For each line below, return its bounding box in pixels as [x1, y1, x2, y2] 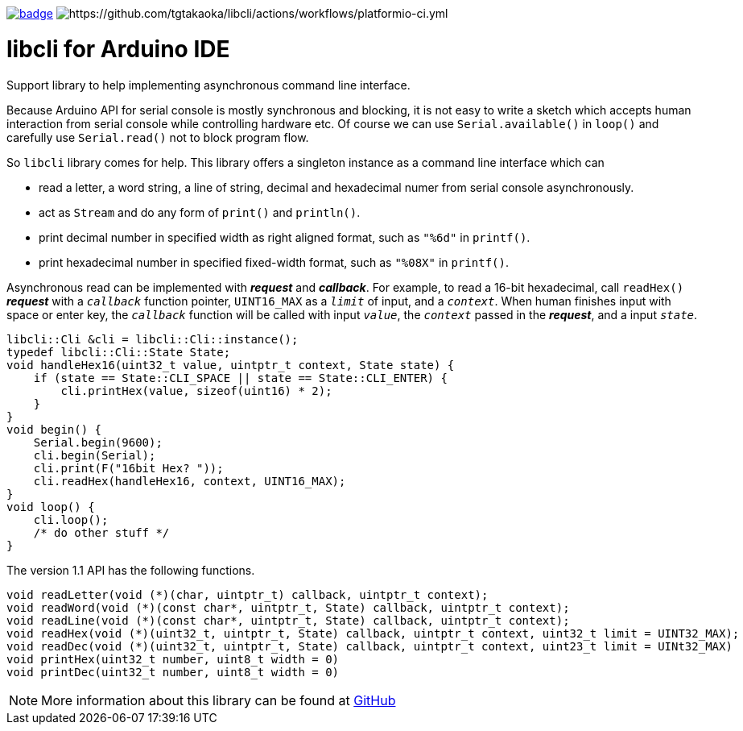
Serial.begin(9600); [33, 435, 163, 449]
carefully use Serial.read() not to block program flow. [6, 130, 309, 144]
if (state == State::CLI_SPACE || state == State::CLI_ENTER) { [33, 371, 448, 384]
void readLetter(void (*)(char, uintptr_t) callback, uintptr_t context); [6, 588, 489, 601]
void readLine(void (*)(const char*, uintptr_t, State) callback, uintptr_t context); [6, 613, 570, 627]
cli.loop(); [33, 513, 109, 526]
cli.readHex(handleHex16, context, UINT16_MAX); [33, 474, 346, 488]
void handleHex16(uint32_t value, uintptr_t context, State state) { [6, 358, 455, 372]
